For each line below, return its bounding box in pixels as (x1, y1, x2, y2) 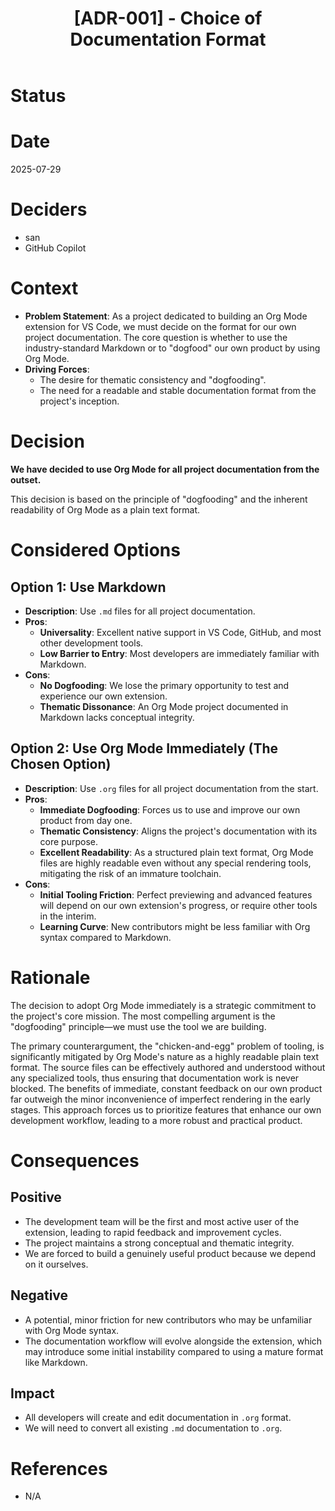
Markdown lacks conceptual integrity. (39, 711, 195, 723)
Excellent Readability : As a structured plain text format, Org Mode (39, 846, 314, 858)
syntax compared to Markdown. (39, 931, 172, 943)
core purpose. (39, 835, 99, 847)
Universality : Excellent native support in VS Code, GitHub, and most (39, 626, 322, 638)
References (10, 1457, 108, 1480)
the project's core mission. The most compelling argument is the (10, 1010, 276, 1022)
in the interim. (39, 910, 97, 922)
